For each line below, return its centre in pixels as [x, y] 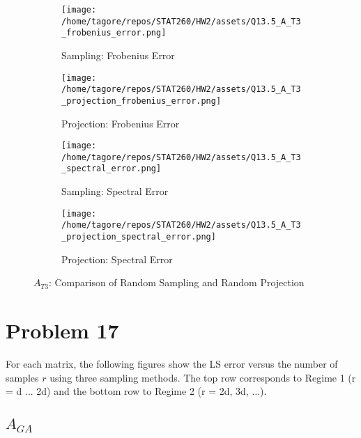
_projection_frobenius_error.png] [141, 101]
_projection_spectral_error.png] [139, 237]
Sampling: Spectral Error [115, 191]
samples [22, 377]
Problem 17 [62, 330]
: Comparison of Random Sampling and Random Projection [176, 282]
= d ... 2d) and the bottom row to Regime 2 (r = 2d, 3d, [127, 391]
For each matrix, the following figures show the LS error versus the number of [172, 363]
